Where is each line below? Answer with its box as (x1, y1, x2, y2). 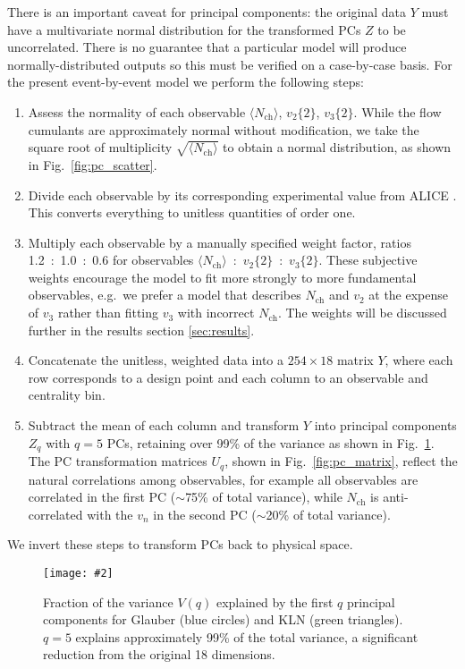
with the (87, 504, 133, 523)
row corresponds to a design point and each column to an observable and (28, 368, 428, 386)
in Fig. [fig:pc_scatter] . (28, 155, 157, 174)
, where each (385, 351, 453, 369)
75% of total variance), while (185, 487, 342, 506)
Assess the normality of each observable (28, 102, 246, 121)
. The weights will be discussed (277, 303, 447, 322)
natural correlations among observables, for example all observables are (28, 470, 418, 488)
